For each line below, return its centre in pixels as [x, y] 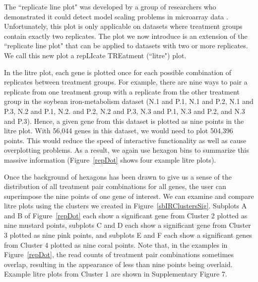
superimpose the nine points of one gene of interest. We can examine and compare [129, 196]
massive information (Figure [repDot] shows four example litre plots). [110, 159]
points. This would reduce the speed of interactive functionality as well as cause [125, 140]
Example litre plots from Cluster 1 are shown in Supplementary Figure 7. [116, 274]
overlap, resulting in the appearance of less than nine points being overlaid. [118, 264]
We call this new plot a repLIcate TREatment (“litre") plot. [95, 55]
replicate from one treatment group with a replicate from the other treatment [122, 91]
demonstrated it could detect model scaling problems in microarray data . [116, 16]
